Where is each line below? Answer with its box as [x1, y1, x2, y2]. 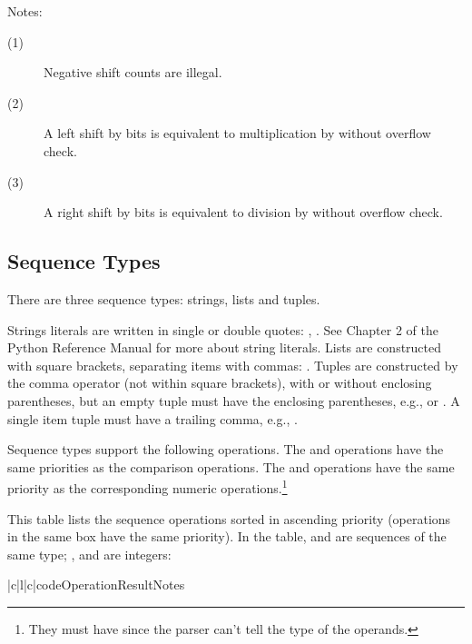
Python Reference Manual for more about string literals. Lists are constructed [7, 338, 442, 357]
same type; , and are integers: [7, 544, 172, 563]
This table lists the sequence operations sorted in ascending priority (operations [7, 509, 451, 528]
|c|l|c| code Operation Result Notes [7, 575, 185, 594]
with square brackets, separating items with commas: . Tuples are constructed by [7, 355, 458, 374]
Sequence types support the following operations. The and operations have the [7, 440, 444, 459]
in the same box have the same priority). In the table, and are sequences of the [7, 527, 447, 546]
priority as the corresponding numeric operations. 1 [7, 476, 288, 497]
